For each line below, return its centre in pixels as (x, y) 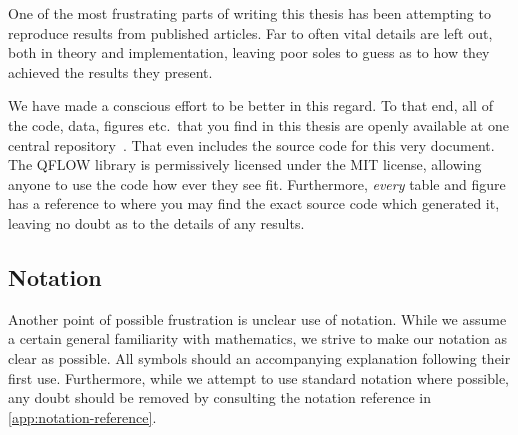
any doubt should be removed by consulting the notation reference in (220, 397)
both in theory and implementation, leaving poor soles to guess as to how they (249, 52)
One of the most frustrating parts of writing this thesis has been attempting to (249, 13)
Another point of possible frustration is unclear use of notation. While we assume (257, 318)
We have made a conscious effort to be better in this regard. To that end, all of (250, 105)
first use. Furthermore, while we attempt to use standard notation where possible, (259, 377)
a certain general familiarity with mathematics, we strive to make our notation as (257, 338)
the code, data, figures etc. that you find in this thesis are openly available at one (258, 124)
